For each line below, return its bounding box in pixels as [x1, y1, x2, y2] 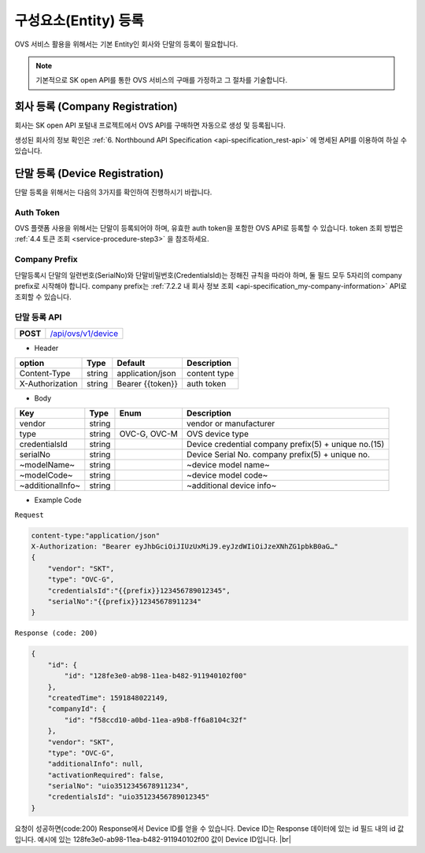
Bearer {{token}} [116, 378, 179, 389]
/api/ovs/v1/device [50, 327, 119, 338]
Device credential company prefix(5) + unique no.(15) [186, 439, 385, 450]
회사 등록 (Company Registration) [14, 100, 178, 113]
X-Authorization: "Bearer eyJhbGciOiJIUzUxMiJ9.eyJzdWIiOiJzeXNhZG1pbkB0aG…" [31, 542, 338, 551]
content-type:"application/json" [31, 531, 161, 540]
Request [14, 510, 45, 519]
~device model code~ [186, 470, 268, 481]
